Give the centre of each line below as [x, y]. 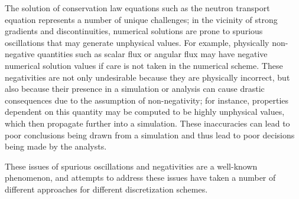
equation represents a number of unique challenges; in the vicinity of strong [141, 19]
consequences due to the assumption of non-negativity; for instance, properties [147, 100]
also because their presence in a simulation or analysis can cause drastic [135, 89]
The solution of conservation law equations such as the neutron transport [137, 8]
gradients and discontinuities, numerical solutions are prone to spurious [134, 31]
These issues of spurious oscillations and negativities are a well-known [131, 166]
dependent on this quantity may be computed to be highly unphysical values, [145, 112]
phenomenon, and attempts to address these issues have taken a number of [140, 178]
